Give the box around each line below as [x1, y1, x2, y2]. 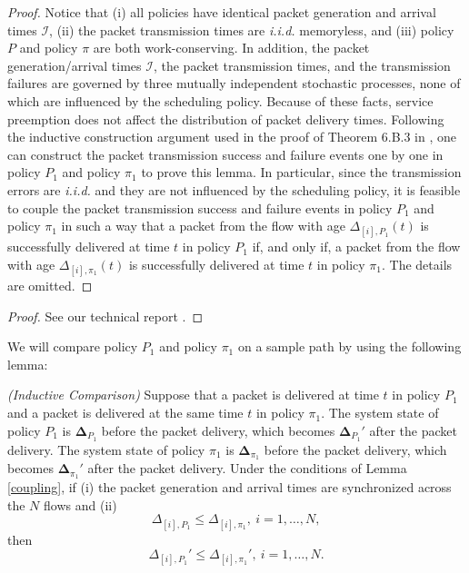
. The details [381, 254, 453, 273]
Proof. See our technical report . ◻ [7, 306, 204, 325]
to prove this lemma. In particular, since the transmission [141, 163, 462, 182]
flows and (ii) [44, 495, 117, 514]
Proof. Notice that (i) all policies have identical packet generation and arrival [7, 3, 436, 21]
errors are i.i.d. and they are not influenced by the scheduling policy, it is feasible [7, 180, 461, 199]
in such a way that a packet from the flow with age [61, 216, 345, 235]
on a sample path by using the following [237, 337, 462, 356]
